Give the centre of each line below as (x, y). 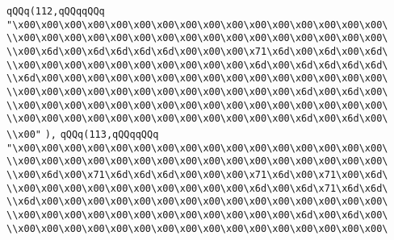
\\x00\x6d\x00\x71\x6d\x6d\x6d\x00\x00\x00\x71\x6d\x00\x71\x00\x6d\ (197, 174)
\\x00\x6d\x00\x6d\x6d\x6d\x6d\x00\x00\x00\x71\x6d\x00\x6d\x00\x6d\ (197, 51)
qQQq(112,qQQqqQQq (56, 11)
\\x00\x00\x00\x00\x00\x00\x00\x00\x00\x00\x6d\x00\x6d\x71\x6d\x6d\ (197, 188)
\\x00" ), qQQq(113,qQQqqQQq (83, 134)
